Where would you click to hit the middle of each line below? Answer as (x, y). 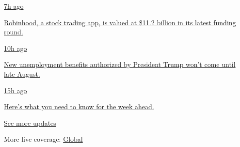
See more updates (30, 122)
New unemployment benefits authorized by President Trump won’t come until (120, 64)
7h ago (14, 6)
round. (14, 32)
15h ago (16, 90)
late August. (22, 73)
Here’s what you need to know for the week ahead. (79, 106)
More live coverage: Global (43, 139)
